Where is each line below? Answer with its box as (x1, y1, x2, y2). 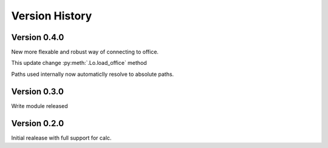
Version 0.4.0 (11, 32, 64, 42)
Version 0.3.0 (11, 86, 64, 96)
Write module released (11, 102, 68, 109)
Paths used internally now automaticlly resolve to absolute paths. (11, 70, 174, 78)
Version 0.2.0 (11, 118, 64, 129)
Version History (11, 9, 92, 22)
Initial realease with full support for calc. (11, 134, 112, 141)
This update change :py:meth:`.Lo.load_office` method (11, 59, 147, 67)
